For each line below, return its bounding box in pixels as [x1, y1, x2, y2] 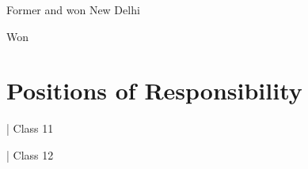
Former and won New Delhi [6, 2, 140, 17]
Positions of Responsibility [6, 74, 302, 107]
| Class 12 [6, 146, 54, 163]
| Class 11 [6, 120, 54, 137]
